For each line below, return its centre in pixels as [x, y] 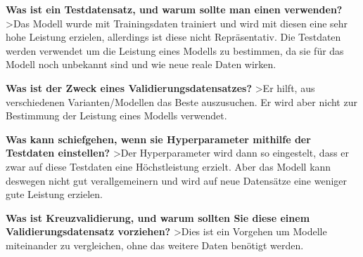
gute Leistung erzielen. [54, 194]
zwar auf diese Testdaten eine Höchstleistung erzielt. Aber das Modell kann [168, 166]
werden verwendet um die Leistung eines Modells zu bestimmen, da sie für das [175, 50]
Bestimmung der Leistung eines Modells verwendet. [116, 116]
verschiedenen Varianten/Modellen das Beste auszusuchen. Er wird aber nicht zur [181, 101]
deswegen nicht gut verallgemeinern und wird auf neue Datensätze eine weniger [177, 180]
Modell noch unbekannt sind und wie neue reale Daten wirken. [141, 64]
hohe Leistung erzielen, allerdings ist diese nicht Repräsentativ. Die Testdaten [173, 37]
